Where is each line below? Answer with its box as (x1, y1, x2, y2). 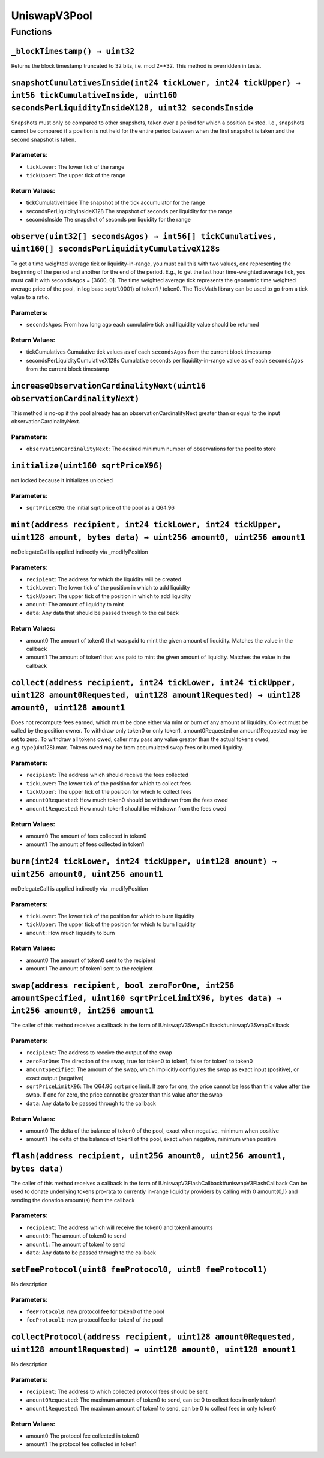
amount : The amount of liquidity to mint (26, 601, 124, 608)
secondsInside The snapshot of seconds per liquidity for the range (26, 216, 191, 223)
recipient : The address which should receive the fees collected (26, 772, 189, 779)
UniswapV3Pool (11, 9, 92, 22)
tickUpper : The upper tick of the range (26, 172, 126, 179)
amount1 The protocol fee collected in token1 (26, 1441, 137, 1448)
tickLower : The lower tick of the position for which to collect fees (26, 779, 191, 787)
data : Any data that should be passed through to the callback (26, 610, 179, 617)
